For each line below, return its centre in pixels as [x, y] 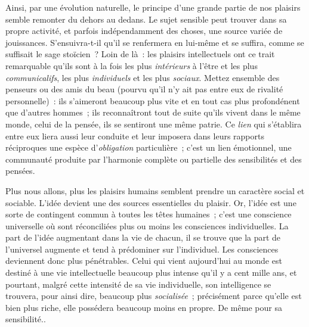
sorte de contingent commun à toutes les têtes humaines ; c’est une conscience [149, 214]
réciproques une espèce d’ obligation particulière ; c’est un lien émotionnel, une [149, 147]
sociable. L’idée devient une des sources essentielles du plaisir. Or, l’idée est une [151, 202]
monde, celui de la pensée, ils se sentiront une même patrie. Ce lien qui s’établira [154, 124]
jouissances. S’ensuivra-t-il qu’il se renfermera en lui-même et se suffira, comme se [155, 42]
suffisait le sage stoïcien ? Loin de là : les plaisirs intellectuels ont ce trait [140, 54]
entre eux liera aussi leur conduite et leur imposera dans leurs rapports [135, 136]
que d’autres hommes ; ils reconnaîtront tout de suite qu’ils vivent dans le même [153, 112]
